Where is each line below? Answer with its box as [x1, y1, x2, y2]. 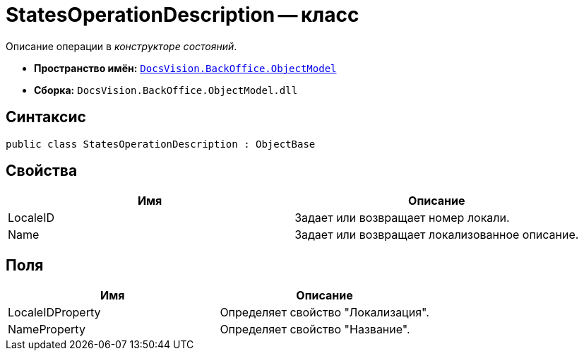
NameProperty [8, 322, 85, 337]
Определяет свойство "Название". [220, 322, 410, 337]
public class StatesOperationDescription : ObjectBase [6, 138, 316, 150]
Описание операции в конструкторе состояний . [6, 40, 237, 52]
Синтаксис [6, 108, 86, 126]
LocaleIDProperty [8, 305, 101, 320]
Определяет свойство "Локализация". [220, 305, 429, 320]
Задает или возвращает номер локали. [294, 210, 510, 225]
